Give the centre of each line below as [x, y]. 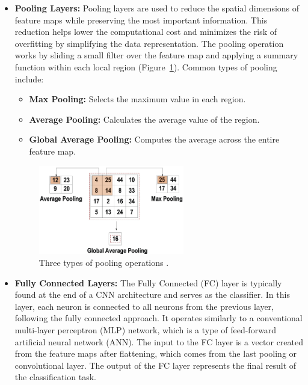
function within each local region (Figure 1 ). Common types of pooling [146, 66]
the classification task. [55, 377]
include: [29, 79]
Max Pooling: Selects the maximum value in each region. [137, 99]
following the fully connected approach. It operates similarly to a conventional [159, 318]
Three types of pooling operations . [104, 263]
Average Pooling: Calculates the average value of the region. [144, 119]
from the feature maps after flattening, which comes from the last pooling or [156, 353]
